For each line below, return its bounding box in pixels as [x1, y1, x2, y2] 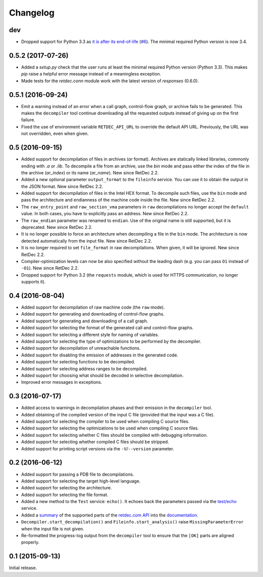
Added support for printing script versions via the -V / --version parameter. [21, 446, 174, 451]
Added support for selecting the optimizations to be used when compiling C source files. [21, 425, 199, 431]
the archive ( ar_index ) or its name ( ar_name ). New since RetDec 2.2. [21, 169, 159, 175]
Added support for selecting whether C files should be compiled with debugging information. [21, 432, 208, 438]
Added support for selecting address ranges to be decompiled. [21, 366, 148, 372]
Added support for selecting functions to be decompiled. [21, 359, 135, 365]
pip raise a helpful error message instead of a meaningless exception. [21, 71, 161, 77]
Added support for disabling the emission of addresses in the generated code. [21, 352, 179, 358]
